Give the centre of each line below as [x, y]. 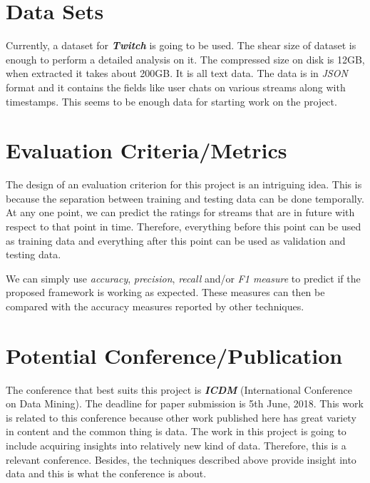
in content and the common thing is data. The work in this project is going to [176, 431]
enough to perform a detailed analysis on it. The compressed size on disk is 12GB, [185, 59]
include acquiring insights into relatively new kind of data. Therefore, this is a [176, 446]
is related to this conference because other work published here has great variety [181, 417]
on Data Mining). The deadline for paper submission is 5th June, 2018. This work [185, 403]
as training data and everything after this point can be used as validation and [176, 240]
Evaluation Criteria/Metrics [147, 150]
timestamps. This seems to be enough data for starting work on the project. [171, 101]
